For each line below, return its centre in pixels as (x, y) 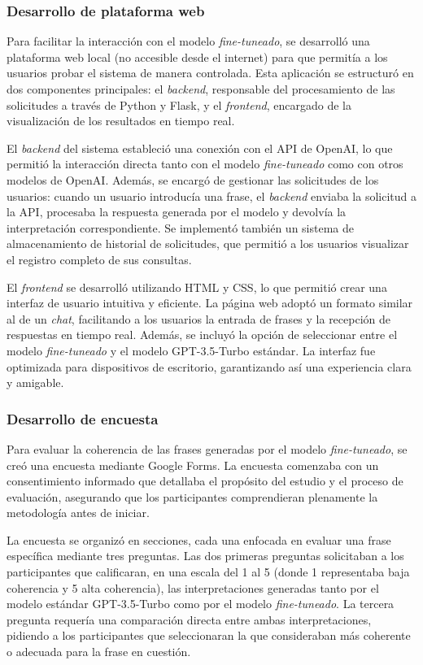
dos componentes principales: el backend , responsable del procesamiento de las (201, 89)
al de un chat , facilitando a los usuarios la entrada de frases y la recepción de (198, 318)
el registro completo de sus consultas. (99, 259)
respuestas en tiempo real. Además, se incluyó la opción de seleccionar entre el (202, 335)
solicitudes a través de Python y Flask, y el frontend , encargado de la (179, 104)
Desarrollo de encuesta (83, 418)
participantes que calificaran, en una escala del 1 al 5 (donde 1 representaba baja (208, 572)
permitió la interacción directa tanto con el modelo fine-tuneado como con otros (205, 164)
